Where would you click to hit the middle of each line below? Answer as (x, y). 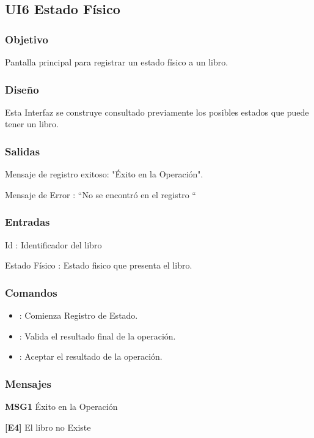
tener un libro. (32, 124)
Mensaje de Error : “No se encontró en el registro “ (100, 194)
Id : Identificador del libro (53, 244)
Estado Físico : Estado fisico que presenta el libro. (99, 265)
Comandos (31, 292)
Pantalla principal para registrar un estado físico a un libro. (117, 62)
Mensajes (28, 383)
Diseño (22, 89)
